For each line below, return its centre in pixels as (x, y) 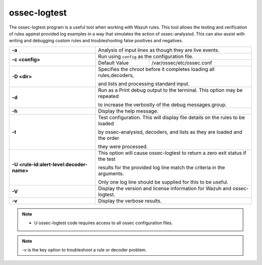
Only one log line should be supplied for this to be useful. (163, 182)
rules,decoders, (116, 75)
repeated (108, 96)
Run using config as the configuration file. (146, 56)
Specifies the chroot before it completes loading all (156, 69)
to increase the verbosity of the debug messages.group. (162, 104)
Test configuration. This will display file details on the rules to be (171, 117)
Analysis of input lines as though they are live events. (159, 50)
